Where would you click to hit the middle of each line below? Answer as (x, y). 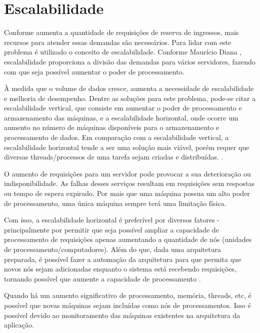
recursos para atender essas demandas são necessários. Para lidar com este (118, 42)
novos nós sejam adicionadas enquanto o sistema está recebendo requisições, (120, 269)
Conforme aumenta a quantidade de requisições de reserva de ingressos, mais (121, 32)
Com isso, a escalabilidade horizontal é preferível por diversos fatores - (112, 220)
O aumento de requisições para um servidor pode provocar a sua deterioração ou (127, 173)
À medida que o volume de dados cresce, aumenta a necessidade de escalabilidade (129, 88)
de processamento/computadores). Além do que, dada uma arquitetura (112, 249)
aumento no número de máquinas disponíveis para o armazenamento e (112, 127)
